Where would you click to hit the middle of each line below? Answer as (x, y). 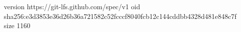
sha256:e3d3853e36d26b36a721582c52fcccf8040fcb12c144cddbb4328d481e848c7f (120, 16)
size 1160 (17, 25)
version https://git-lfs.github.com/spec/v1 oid (72, 6)
